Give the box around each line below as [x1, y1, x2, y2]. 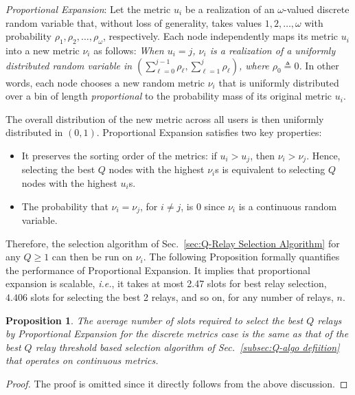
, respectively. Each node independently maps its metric [103, 29, 338, 43]
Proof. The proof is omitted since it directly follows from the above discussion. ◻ [5, 376, 348, 390]
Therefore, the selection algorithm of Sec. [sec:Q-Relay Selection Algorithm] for [5, 236, 340, 250]
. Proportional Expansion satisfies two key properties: [96, 125, 322, 139]
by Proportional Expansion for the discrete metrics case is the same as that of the [5, 326, 349, 341]
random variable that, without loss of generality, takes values [5, 15, 262, 30]
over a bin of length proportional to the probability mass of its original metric [5, 89, 332, 103]
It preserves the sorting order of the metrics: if [21, 148, 217, 162]
